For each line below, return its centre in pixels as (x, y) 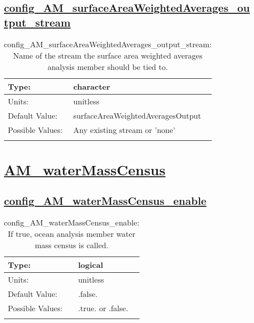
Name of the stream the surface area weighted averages (108, 55)
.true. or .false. (103, 308)
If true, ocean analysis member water (72, 234)
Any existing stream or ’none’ (124, 129)
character (92, 86)
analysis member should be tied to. (108, 66)
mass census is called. (71, 245)
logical (90, 265)
